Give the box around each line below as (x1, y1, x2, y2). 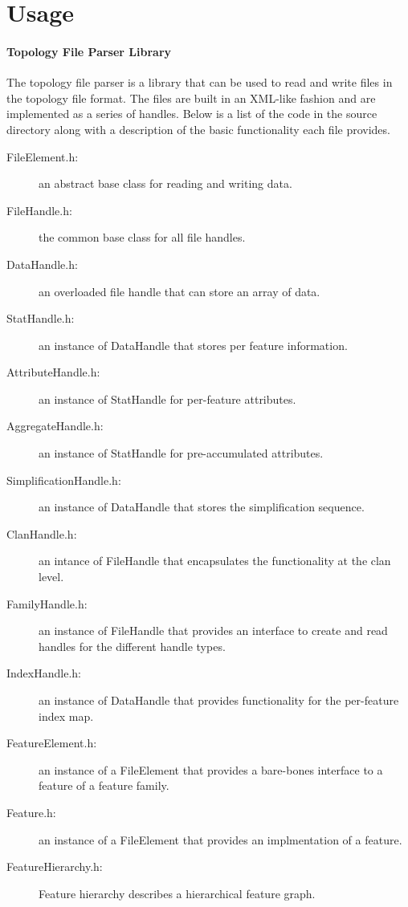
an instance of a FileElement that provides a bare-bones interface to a (39, 761, 383, 778)
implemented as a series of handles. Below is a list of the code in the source (6, 105, 377, 122)
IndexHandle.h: (6, 665, 81, 681)
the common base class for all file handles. (39, 229, 246, 246)
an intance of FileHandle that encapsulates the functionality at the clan (39, 552, 391, 569)
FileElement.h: (6, 148, 79, 165)
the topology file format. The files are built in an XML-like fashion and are (6, 89, 376, 106)
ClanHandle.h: (6, 525, 77, 542)
